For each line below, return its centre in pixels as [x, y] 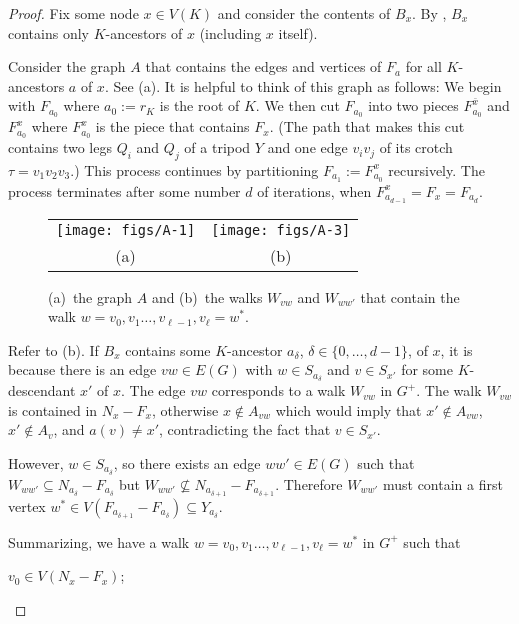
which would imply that [348, 409]
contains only [48, 32]
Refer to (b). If [53, 349]
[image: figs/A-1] [126, 229]
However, [36, 463]
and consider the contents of [304, 13]
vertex [27, 505]
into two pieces [413, 105]
